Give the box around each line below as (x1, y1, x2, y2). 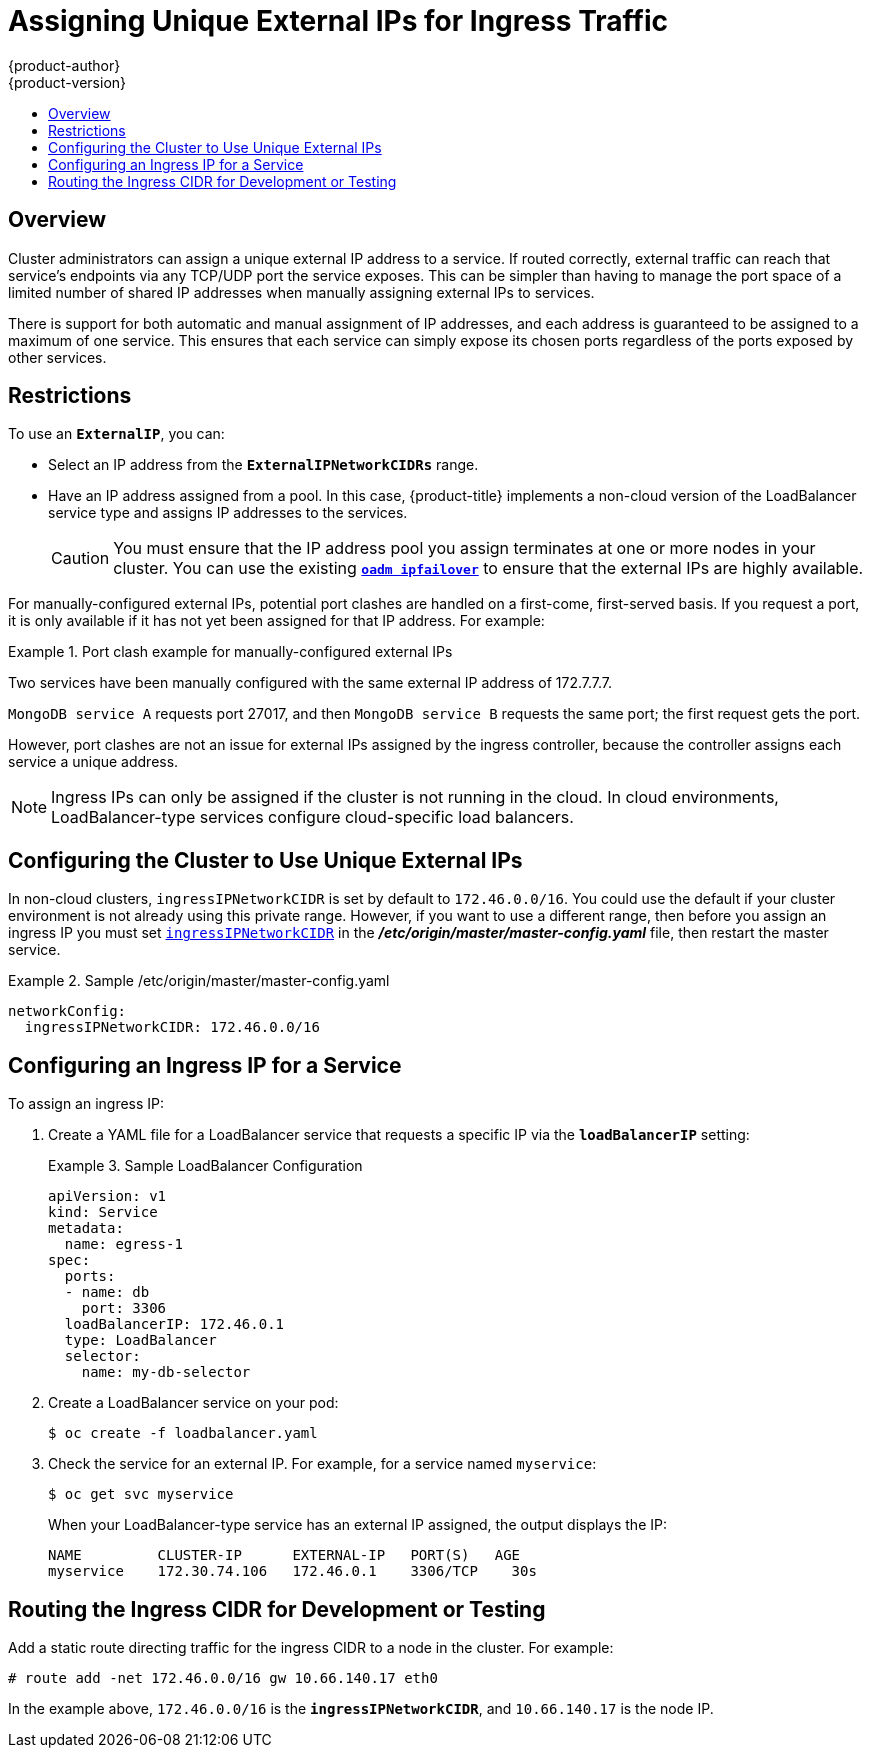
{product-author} (8, 56, 121, 74)
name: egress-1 (64, 1236, 183, 1253)
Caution (51, 548, 110, 569)
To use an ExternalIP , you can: (8, 425, 225, 443)
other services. (8, 348, 107, 366)
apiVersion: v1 (48, 1188, 167, 1205)
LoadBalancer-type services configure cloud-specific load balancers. (51, 807, 574, 828)
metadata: (48, 1220, 124, 1237)
